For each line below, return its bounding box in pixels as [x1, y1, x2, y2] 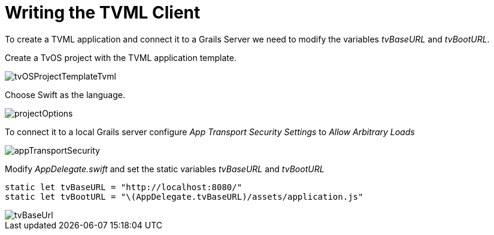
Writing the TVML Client [5, 2, 201, 23]
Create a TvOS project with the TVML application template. [5, 52, 237, 63]
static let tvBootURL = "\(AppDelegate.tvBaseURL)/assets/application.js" [5, 191, 363, 202]
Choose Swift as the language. [5, 89, 126, 100]
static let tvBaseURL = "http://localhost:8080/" [5, 182, 243, 192]
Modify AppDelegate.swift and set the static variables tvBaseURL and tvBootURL [5, 163, 325, 174]
